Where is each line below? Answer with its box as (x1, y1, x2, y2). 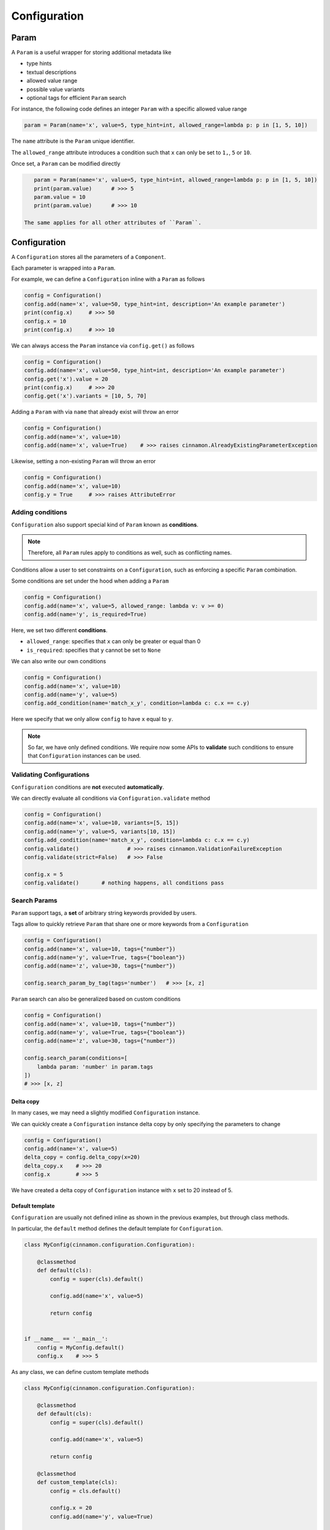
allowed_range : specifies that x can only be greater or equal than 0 (26, 638, 201, 645)
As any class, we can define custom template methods (11, 1368, 149, 1376)
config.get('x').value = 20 (24, 375, 108, 382)
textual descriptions (26, 68, 76, 76)
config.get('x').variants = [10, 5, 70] (24, 392, 147, 400)
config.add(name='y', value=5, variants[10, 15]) (24, 828, 176, 835)
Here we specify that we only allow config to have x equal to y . (11, 715, 174, 723)
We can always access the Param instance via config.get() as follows (11, 341, 195, 349)
